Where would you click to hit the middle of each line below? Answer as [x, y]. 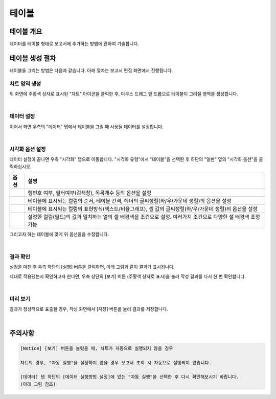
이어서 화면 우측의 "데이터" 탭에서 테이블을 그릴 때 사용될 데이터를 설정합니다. [86, 126]
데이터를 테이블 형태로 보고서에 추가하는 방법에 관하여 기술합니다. [74, 44]
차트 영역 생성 [25, 83]
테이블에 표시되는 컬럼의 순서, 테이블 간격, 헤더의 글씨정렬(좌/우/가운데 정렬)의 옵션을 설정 [130, 201]
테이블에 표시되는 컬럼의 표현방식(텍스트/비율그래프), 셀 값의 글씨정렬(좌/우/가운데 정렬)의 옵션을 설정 [143, 208]
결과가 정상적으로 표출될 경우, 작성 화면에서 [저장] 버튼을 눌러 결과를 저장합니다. [89, 309]
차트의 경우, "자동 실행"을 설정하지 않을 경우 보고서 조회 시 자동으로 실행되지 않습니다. [116, 362]
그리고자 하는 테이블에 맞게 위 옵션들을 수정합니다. [59, 234]
